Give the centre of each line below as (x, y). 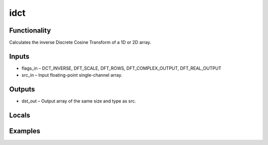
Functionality (30, 30)
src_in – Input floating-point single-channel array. (72, 75)
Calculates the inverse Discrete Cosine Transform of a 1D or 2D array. (80, 43)
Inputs (19, 56)
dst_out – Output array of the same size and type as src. (79, 101)
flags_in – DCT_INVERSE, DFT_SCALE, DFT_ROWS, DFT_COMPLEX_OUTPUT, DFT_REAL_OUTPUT (122, 68)
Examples (25, 131)
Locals (20, 116)
